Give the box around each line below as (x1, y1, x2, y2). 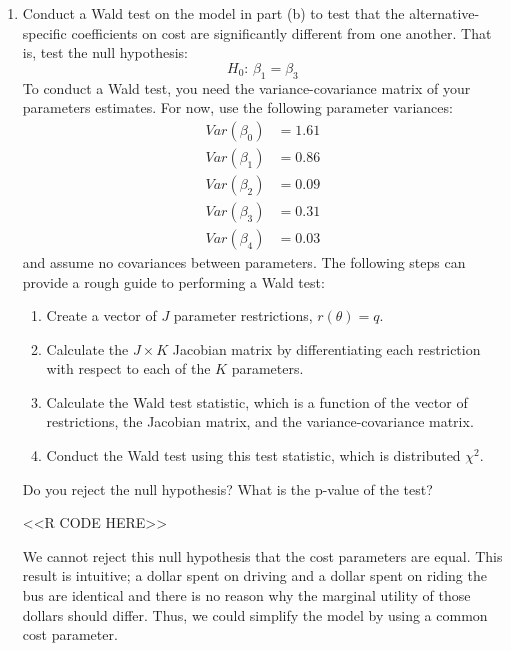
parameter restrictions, (173, 305, 313, 326)
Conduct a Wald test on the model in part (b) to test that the (22, 3, 405, 23)
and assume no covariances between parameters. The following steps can (22, 251, 466, 272)
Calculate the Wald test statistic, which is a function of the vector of (46, 391, 468, 412)
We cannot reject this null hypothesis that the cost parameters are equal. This (22, 545, 503, 566)
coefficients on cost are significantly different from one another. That (71, 22, 492, 43)
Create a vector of (46, 305, 157, 326)
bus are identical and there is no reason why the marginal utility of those (22, 585, 471, 606)
